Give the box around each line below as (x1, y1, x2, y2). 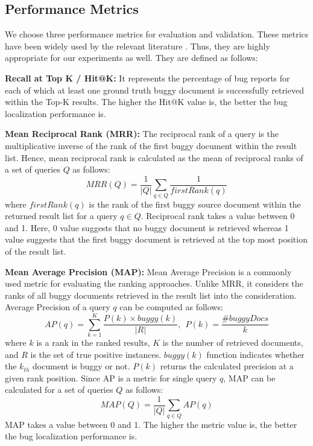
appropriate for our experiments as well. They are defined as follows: (5, 51, 258, 64)
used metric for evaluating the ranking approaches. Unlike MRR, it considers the (5, 277, 303, 290)
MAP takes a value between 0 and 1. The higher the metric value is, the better (5, 418, 297, 430)
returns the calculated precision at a (160, 360, 294, 372)
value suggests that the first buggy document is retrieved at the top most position (5, 233, 308, 246)
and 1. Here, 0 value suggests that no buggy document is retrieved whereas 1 (5, 221, 289, 234)
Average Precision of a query (5, 301, 110, 313)
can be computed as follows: (119, 301, 223, 313)
